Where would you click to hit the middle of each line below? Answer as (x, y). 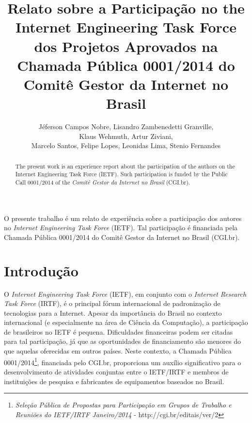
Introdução (41, 270)
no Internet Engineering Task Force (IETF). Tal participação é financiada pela (121, 228)
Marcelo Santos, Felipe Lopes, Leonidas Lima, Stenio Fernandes (126, 145)
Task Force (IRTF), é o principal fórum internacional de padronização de (112, 303)
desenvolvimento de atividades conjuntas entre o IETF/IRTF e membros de (116, 371)
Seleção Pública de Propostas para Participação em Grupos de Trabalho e (123, 405)
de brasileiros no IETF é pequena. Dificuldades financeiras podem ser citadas (118, 331)
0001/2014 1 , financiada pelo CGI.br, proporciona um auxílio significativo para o (123, 361)
